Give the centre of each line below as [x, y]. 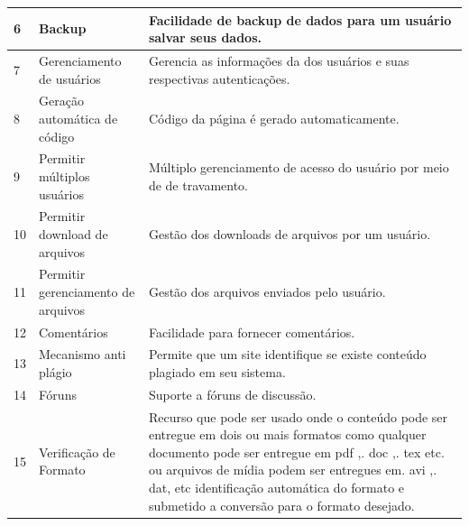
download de [74, 234]
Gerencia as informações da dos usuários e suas [279, 60]
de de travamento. [198, 185]
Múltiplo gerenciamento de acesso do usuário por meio [299, 167]
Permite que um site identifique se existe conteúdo [287, 354]
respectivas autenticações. [219, 78]
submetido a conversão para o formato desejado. [281, 505]
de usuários [70, 78]
